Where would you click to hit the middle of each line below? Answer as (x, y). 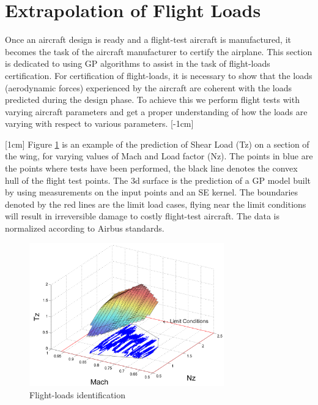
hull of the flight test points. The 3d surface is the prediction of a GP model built (158, 180)
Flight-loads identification (78, 394)
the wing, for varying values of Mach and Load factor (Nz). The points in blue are (159, 156)
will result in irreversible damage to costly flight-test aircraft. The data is (142, 216)
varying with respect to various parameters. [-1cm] (99, 123)
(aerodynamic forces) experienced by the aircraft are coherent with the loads (149, 87)
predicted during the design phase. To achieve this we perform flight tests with (152, 100)
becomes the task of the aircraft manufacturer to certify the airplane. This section (159, 51)
